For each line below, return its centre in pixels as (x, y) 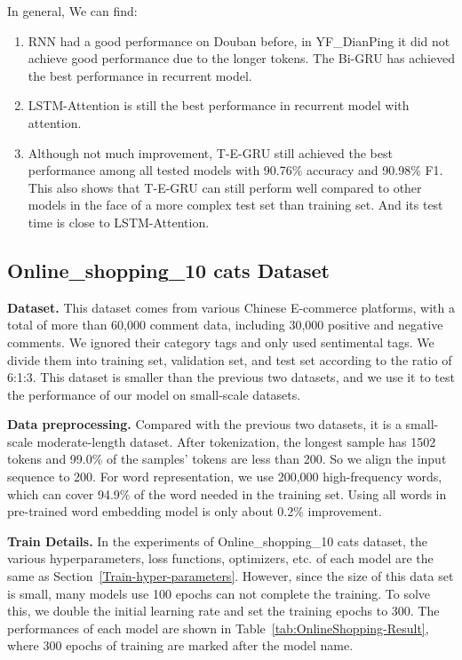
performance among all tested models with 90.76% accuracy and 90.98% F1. (235, 170)
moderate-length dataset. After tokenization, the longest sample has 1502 (236, 441)
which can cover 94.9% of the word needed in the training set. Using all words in (227, 493)
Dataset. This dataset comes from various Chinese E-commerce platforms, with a (231, 307)
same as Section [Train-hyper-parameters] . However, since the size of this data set (231, 576)
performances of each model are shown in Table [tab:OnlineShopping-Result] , (218, 628)
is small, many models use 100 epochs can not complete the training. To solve (219, 593)
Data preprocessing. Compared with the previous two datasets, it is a (204, 424)
